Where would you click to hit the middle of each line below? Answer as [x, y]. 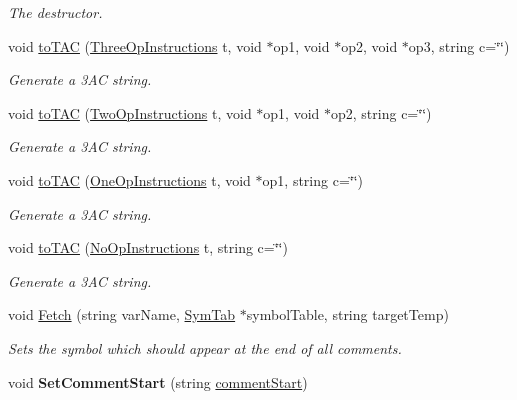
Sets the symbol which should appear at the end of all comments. [205, 347]
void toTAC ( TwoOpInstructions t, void [130, 112]
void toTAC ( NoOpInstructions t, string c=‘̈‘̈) [148, 247]
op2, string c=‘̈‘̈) [381, 112]
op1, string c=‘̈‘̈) [313, 179]
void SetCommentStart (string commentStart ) [158, 381]
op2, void [369, 45]
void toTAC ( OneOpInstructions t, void [129, 179]
